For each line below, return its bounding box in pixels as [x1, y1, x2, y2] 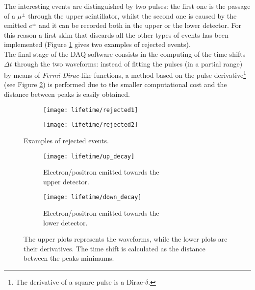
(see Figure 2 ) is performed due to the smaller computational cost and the [4, 79, 227, 89]
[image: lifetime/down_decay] [43, 194, 142, 201]
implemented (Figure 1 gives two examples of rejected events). [4, 39, 191, 49]
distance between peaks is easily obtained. [4, 89, 130, 99]
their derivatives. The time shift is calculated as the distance [24, 243, 205, 253]
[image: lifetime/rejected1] [43, 106, 138, 113]
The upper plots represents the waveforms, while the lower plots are [24, 234, 228, 244]
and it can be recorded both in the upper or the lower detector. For [38, 20, 242, 30]
